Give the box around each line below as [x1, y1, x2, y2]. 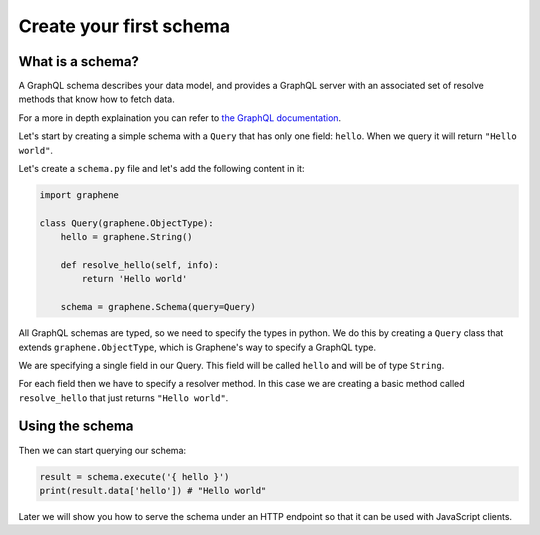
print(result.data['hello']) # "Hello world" [39, 485, 267, 496]
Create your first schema [18, 15, 230, 37]
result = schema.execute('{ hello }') [39, 471, 230, 482]
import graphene [39, 190, 120, 200]
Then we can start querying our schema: [18, 444, 187, 456]
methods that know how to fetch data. [18, 93, 175, 105]
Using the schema [18, 418, 134, 435]
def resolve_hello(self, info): [60, 259, 220, 270]
